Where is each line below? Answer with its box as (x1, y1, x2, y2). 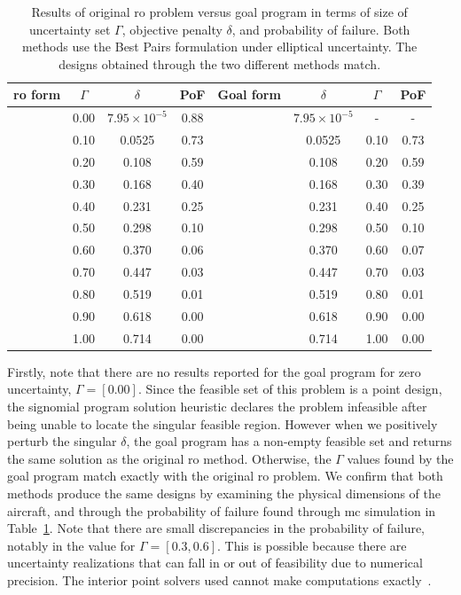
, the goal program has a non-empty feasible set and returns (126, 432, 452, 450)
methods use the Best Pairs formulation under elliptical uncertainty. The (21, 37, 418, 56)
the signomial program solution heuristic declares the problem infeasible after (7, 396, 427, 415)
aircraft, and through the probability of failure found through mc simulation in (7, 501, 436, 520)
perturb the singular (7, 432, 117, 450)
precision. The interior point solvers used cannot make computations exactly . (7, 570, 432, 589)
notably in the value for (7, 536, 136, 554)
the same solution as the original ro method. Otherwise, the (7, 449, 332, 467)
